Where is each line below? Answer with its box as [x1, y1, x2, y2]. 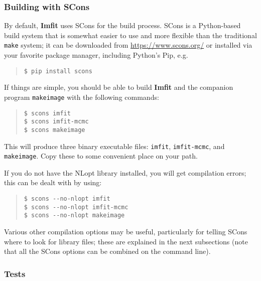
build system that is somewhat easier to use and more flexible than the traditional [4, 30, 257, 40]
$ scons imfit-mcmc [24, 118, 89, 125]
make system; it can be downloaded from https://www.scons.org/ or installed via [4, 40, 252, 50]
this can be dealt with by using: [4, 177, 102, 188]
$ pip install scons [24, 67, 92, 75]
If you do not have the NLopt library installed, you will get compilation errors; [4, 167, 246, 178]
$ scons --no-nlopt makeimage [24, 212, 125, 219]
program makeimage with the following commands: [4, 91, 159, 102]
